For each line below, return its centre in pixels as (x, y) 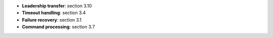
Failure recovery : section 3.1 (52, 19)
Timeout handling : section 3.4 (54, 13)
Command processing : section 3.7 (59, 27)
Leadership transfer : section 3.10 (57, 6)
